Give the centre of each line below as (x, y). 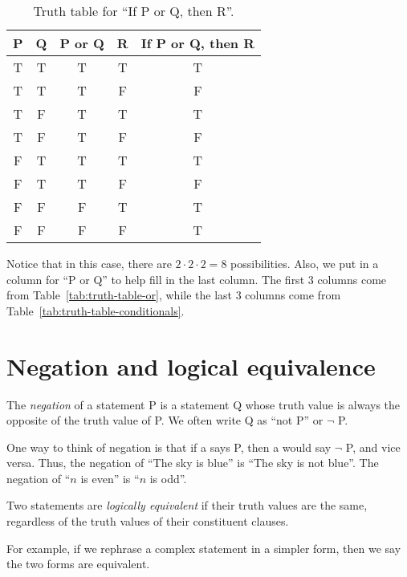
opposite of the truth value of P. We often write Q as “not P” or (165, 420)
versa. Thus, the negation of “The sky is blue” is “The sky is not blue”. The (193, 463)
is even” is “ (110, 478)
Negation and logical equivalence (191, 366)
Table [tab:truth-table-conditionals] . (96, 310)
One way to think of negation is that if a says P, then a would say (169, 447)
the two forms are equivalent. (78, 564)
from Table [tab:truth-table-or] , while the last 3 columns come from (174, 295)
